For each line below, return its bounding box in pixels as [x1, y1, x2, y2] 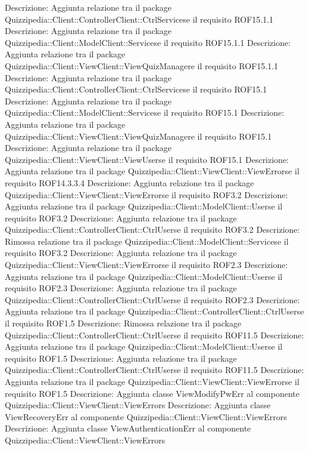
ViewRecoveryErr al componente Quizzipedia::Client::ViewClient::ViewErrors [5, 410, 287, 423]
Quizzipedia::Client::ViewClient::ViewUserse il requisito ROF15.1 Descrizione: [5, 153, 289, 165]
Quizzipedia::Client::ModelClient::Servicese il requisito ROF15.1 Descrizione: [5, 106, 285, 119]
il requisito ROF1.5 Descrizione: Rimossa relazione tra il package [5, 317, 242, 329]
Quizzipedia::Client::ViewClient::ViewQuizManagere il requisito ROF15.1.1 [5, 59, 279, 72]
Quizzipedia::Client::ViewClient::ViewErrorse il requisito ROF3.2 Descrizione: [5, 188, 288, 201]
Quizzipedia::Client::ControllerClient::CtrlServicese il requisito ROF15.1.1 [5, 13, 274, 25]
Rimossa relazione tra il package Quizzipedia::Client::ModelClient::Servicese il [5, 235, 289, 247]
